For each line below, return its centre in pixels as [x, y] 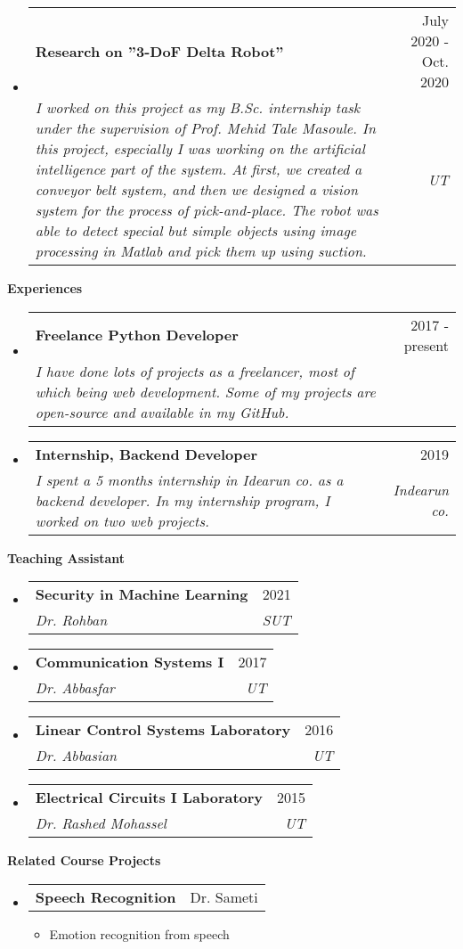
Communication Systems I [130, 662]
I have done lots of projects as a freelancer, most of [195, 371]
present [426, 345]
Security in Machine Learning [142, 594]
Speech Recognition [106, 896]
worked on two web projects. [122, 520]
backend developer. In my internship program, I [183, 500]
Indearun [421, 490]
